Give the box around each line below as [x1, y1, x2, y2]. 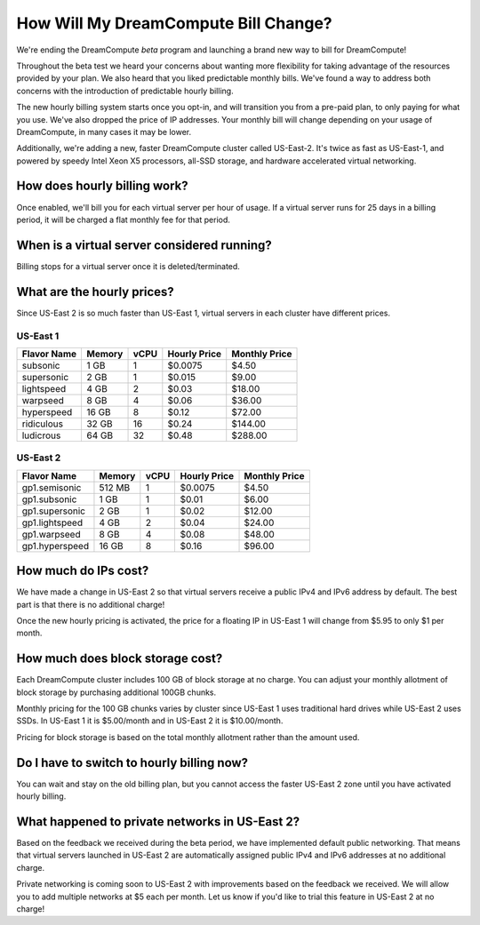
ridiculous [21, 418, 64, 430]
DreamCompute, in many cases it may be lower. [16, 126, 191, 137]
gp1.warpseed [21, 528, 81, 540]
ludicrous [21, 429, 61, 442]
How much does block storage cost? [16, 651, 223, 666]
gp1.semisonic [21, 481, 82, 493]
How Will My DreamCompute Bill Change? [16, 13, 332, 33]
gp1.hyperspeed [21, 539, 89, 552]
